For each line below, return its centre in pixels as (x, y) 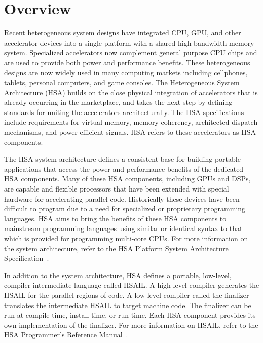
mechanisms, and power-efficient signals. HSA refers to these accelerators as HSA (130, 132)
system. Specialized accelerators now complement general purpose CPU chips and (131, 52)
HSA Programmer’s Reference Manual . (66, 335)
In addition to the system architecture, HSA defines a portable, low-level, (118, 275)
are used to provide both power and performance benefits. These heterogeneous (127, 62)
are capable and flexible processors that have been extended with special (117, 189)
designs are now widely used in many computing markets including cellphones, (126, 72)
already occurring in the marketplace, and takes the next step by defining (118, 102)
